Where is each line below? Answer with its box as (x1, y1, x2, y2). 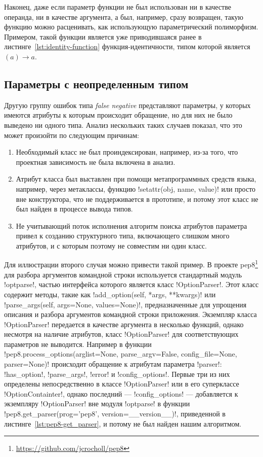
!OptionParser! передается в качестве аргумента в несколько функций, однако (4, 319, 244, 329)
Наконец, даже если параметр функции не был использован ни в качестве (4, 2, 231, 12)
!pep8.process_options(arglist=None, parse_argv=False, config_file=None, (4, 348, 237, 359)
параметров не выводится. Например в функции (4, 338, 152, 349)
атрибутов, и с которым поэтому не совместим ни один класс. (16, 240, 207, 251)
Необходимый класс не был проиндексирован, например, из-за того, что (16, 147, 238, 157)
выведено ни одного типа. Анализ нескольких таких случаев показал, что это (4, 119, 242, 130)
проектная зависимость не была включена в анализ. (16, 156, 176, 167)
